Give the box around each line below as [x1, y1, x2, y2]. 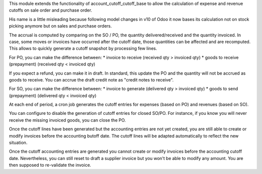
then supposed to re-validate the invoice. [9, 162, 92, 168]
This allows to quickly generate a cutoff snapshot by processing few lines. [9, 46, 157, 51]
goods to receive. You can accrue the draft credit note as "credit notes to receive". [9, 77, 174, 82]
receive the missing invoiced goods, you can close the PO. [9, 117, 126, 123]
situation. [9, 140, 28, 145]
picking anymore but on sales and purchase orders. [9, 23, 112, 29]
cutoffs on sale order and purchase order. [9, 7, 92, 13]
